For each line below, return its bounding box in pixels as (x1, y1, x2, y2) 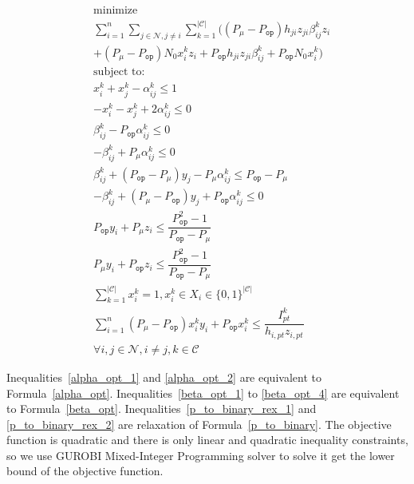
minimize (93, 5, 138, 17)
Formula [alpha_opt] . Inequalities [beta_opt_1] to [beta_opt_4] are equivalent (6, 384, 400, 401)
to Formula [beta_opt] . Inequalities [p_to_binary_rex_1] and (6, 400, 317, 417)
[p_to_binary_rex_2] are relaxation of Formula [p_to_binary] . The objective (6, 415, 392, 432)
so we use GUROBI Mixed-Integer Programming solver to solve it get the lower (6, 446, 395, 463)
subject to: (93, 66, 145, 78)
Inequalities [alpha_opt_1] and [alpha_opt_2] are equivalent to (6, 368, 321, 385)
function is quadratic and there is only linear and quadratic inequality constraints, (6, 431, 408, 448)
